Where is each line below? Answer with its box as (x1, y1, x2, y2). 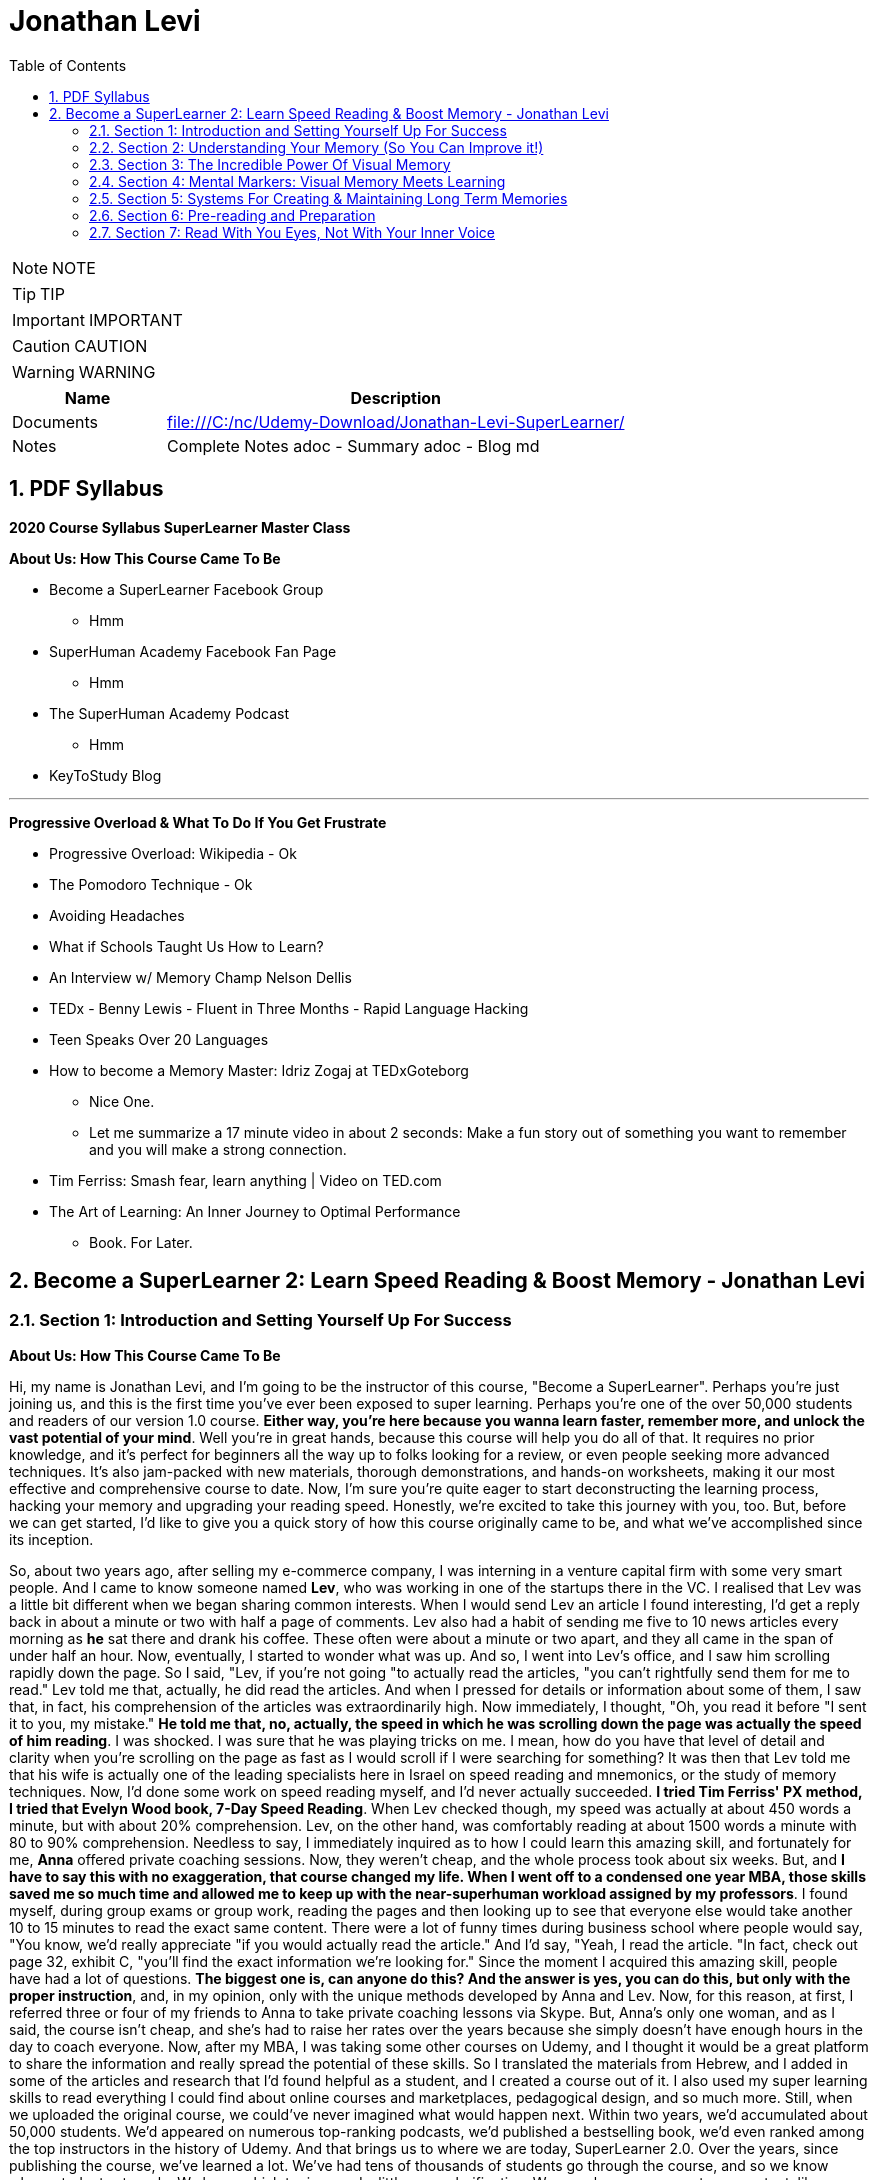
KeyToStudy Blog (49, 766, 162, 784)
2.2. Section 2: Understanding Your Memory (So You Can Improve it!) (89, 138, 544, 156)
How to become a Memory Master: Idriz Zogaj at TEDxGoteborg (49, 1061, 469, 1079)
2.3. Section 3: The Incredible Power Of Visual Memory (89, 155, 451, 173)
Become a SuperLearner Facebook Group (49, 580, 324, 598)
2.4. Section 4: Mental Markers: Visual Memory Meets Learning (89, 172, 506, 190)
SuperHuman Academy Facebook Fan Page (49, 642, 337, 660)
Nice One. (89, 1092, 155, 1110)
